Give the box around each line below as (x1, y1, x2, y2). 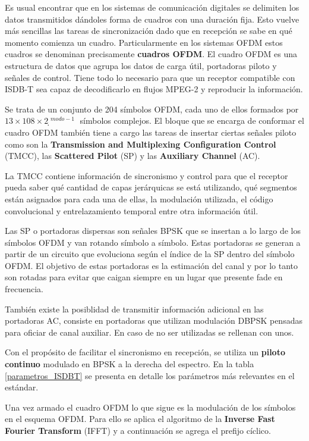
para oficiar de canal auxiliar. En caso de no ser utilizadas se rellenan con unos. (5, 326, 294, 338)
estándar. (5, 381, 39, 393)
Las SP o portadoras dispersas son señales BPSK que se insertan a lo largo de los (5, 224, 301, 237)
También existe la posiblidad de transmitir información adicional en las (5, 302, 264, 315)
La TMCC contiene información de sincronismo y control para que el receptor (5, 169, 288, 182)
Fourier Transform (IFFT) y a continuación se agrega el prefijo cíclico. (5, 424, 271, 436)
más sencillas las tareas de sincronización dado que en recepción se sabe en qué (5, 24, 292, 37)
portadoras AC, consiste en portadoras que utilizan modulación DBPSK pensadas (5, 314, 302, 327)
